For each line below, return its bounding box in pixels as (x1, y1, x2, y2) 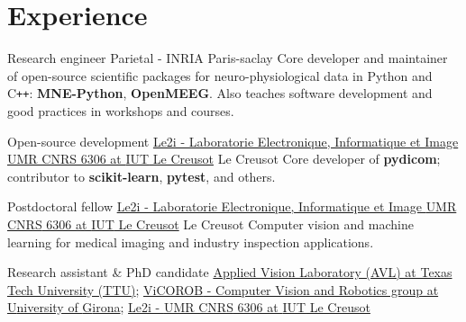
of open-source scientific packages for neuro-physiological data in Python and (7, 66, 433, 85)
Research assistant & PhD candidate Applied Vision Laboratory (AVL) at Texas (7, 263, 452, 282)
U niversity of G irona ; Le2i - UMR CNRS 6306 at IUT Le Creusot (7, 298, 370, 317)
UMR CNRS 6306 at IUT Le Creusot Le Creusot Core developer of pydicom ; (7, 149, 441, 168)
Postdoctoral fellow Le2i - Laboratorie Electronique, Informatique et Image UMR (7, 197, 457, 216)
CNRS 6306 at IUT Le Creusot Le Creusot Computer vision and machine (7, 214, 414, 233)
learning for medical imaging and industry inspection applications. (7, 232, 374, 251)
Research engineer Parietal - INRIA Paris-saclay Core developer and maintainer (7, 49, 448, 67)
